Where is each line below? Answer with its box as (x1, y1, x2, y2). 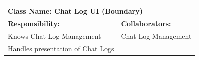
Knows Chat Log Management (8, 31, 101, 41)
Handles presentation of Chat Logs (8, 43, 114, 54)
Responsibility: (8, 18, 60, 29)
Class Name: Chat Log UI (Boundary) (8, 5, 143, 16)
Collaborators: (121, 18, 171, 29)
